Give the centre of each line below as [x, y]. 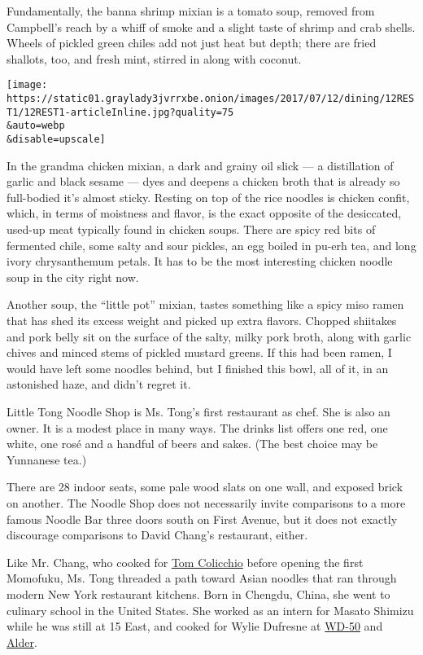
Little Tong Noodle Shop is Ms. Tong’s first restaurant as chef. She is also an [198, 411]
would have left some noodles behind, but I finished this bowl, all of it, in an [198, 368]
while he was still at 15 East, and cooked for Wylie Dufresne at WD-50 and [195, 626]
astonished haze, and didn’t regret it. [99, 384]
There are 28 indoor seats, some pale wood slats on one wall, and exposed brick [205, 487]
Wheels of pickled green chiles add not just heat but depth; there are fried [192, 43]
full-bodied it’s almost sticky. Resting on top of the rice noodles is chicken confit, [208, 197]
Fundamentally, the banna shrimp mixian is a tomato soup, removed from [191, 11]
